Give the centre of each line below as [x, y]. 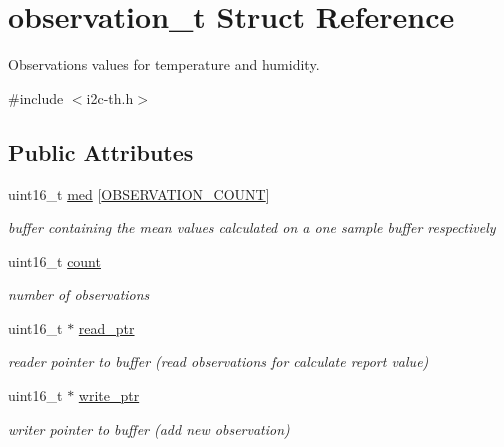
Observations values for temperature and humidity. [164, 64]
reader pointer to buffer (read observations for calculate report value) [218, 361]
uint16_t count [54, 260]
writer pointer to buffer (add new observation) [149, 428]
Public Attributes [101, 151]
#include [36, 97]
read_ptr [106, 327]
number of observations [79, 294]
